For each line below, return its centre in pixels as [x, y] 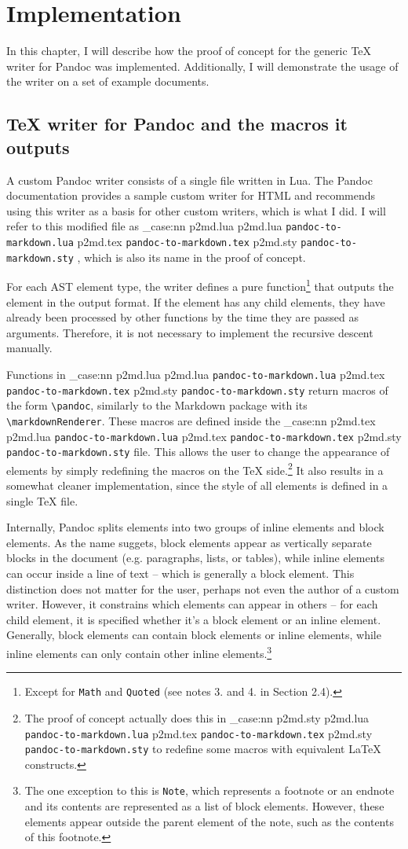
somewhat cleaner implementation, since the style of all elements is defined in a [197, 485]
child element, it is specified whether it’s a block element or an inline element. [194, 619]
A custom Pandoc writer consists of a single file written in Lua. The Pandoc [189, 180]
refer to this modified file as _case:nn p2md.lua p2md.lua [144, 226]
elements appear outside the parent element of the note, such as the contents [209, 821]
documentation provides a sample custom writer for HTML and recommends [191, 195]
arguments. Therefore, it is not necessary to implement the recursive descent [190, 332]
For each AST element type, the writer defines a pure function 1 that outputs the [200, 285]
